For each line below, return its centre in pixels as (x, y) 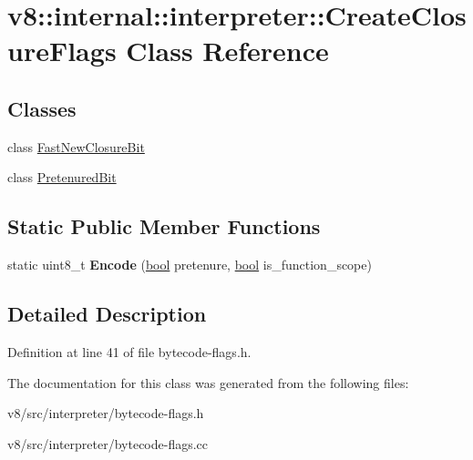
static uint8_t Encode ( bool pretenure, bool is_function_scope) (190, 265)
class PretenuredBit (62, 177)
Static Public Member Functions (164, 226)
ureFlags (62, 51)
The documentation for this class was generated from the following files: (208, 382)
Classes (42, 108)
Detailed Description (107, 314)
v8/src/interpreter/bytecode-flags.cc (108, 443)
